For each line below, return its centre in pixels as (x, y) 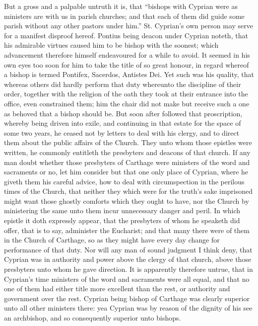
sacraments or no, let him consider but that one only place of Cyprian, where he (126, 172)
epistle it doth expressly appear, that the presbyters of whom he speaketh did (122, 220)
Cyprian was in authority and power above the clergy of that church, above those (128, 259)
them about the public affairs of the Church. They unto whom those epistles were (128, 142)
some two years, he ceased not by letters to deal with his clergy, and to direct (122, 132)
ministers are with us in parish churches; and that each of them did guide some (124, 16)
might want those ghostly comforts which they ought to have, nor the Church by (127, 201)
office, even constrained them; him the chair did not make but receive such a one (127, 103)
